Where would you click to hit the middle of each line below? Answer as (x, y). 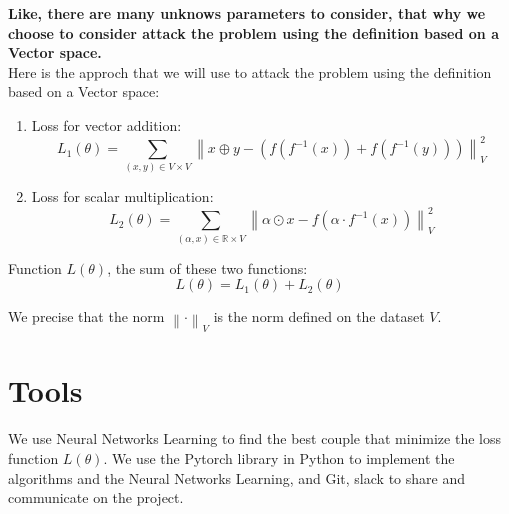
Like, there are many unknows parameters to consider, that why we (247, 13)
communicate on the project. (96, 497)
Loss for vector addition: (106, 124)
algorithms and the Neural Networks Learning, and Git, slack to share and (236, 477)
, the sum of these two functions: (207, 267)
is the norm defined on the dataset (319, 316)
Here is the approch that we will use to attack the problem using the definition (250, 71)
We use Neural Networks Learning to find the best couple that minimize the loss (254, 438)
